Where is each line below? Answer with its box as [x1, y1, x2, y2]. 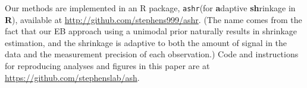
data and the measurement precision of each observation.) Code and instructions [5, 48, 299, 60]
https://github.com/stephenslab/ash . [5, 71, 140, 83]
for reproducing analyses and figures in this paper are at [5, 60, 210, 72]
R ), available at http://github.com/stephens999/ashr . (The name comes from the [5, 13, 302, 25]
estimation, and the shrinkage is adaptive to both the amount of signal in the [5, 36, 287, 48]
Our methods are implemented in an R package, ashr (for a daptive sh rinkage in [5, 2, 296, 14]
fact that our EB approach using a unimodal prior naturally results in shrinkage [5, 25, 297, 37]
